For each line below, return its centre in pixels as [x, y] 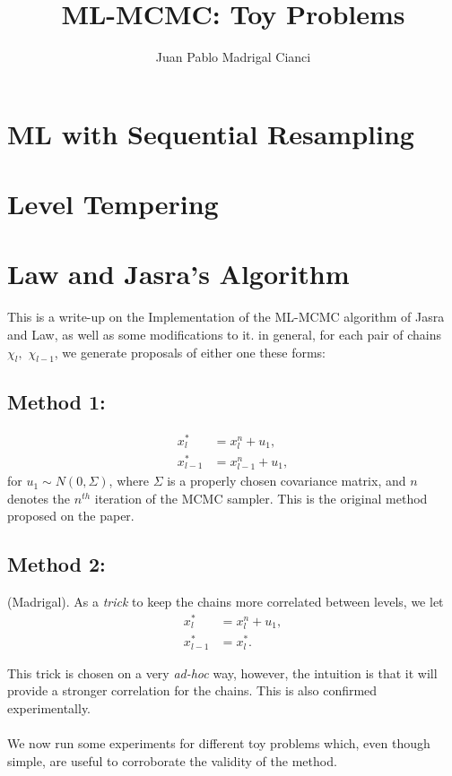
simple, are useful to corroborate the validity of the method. [172, 760]
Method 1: [56, 401]
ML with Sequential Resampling [211, 133]
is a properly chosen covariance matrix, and [287, 481]
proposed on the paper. [71, 516]
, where [129, 481]
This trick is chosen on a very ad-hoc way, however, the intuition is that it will [222, 673]
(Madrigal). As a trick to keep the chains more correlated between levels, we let [226, 602]
